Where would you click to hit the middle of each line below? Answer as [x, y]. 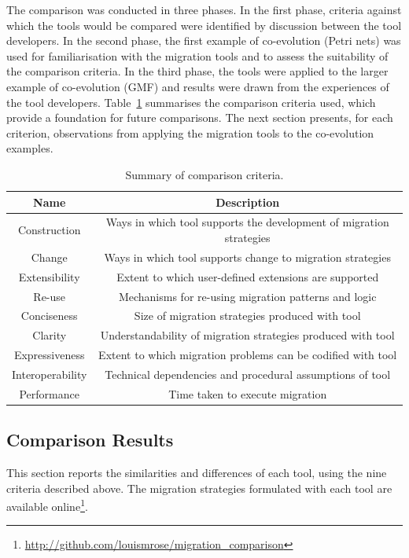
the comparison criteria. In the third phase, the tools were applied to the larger [197, 71]
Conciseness [49, 316]
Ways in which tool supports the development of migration [247, 222]
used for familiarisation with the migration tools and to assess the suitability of [197, 55]
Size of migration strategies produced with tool [247, 316]
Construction [49, 230]
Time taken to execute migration [248, 393]
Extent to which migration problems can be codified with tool [248, 355]
